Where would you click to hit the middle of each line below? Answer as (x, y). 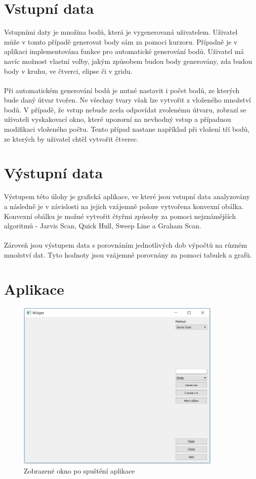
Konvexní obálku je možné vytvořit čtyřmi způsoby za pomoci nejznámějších (120, 216)
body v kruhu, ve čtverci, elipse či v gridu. (68, 71)
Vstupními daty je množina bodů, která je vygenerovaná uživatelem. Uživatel (121, 32)
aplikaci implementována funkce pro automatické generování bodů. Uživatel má (124, 51)
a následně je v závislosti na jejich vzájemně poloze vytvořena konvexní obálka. (124, 206)
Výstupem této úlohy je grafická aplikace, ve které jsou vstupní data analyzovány (127, 196)
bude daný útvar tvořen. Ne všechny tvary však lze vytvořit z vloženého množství (128, 100)
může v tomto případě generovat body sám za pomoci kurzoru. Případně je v (121, 41)
